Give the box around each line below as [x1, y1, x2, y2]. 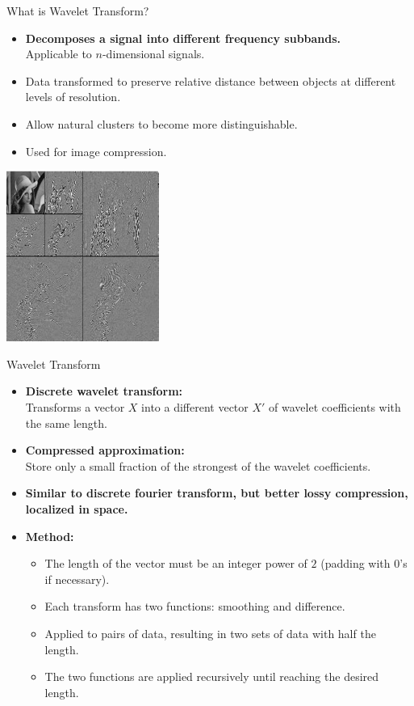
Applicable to [25, 45, 92, 62]
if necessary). [44, 570, 110, 587]
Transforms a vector [25, 399, 125, 416]
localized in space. [25, 501, 128, 518]
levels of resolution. [25, 88, 121, 105]
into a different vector [141, 399, 249, 416]
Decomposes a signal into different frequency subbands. [25, 29, 341, 46]
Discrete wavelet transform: [25, 383, 183, 400]
